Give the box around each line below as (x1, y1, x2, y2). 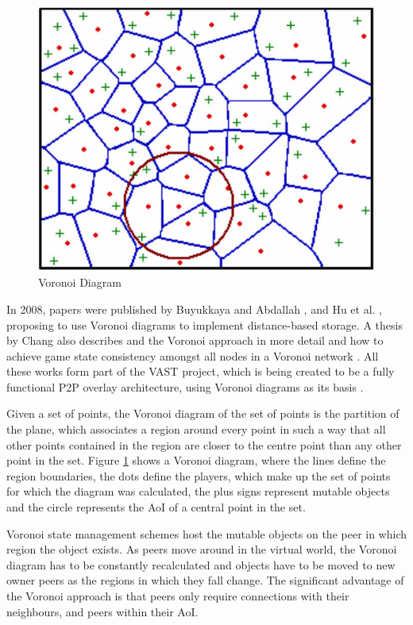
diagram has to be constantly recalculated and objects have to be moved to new (6, 556, 396, 573)
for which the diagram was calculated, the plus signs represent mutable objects (6, 483, 390, 500)
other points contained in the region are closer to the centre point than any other (6, 436, 402, 453)
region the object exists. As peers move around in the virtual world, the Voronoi (6, 541, 397, 557)
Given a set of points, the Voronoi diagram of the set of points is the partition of (6, 405, 399, 422)
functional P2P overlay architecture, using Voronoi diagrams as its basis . (6, 378, 364, 395)
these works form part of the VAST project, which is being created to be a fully (6, 363, 395, 380)
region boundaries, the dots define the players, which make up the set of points (6, 467, 391, 484)
